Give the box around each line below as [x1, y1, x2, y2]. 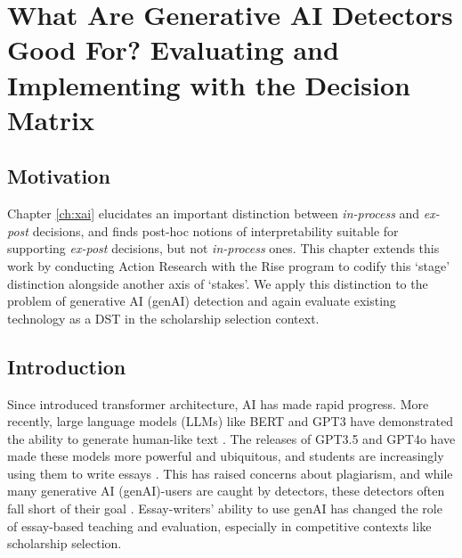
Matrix [7, 101, 94, 137]
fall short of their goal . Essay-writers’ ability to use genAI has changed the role [7, 499, 442, 518]
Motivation [7, 162, 110, 190]
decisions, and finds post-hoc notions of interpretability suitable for [32, 221, 399, 240]
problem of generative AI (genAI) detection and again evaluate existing [7, 291, 396, 310]
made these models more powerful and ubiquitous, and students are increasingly [7, 447, 444, 465]
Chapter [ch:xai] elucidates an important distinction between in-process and [7, 204, 420, 223]
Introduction [7, 352, 126, 380]
